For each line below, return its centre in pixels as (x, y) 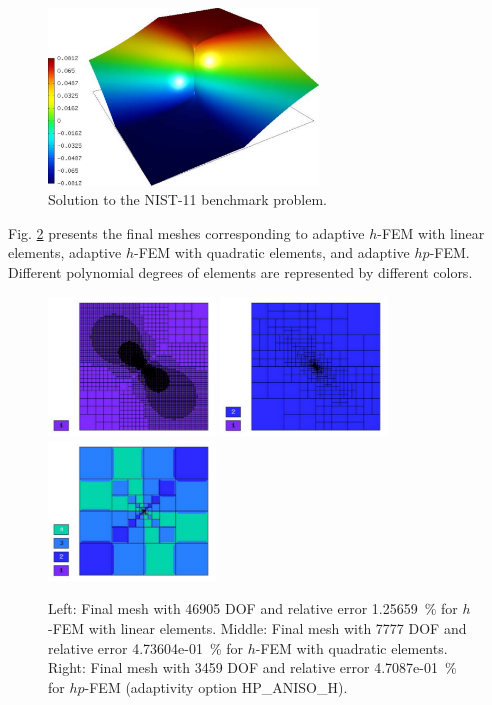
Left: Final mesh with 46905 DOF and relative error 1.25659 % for (253, 608)
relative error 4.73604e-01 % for (146, 647)
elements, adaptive (65, 252)
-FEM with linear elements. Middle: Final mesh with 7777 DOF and (257, 628)
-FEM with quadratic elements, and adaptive (271, 252)
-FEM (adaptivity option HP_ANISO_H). (216, 686)
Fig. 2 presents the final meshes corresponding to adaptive (186, 232)
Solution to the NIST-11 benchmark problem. (187, 199)
